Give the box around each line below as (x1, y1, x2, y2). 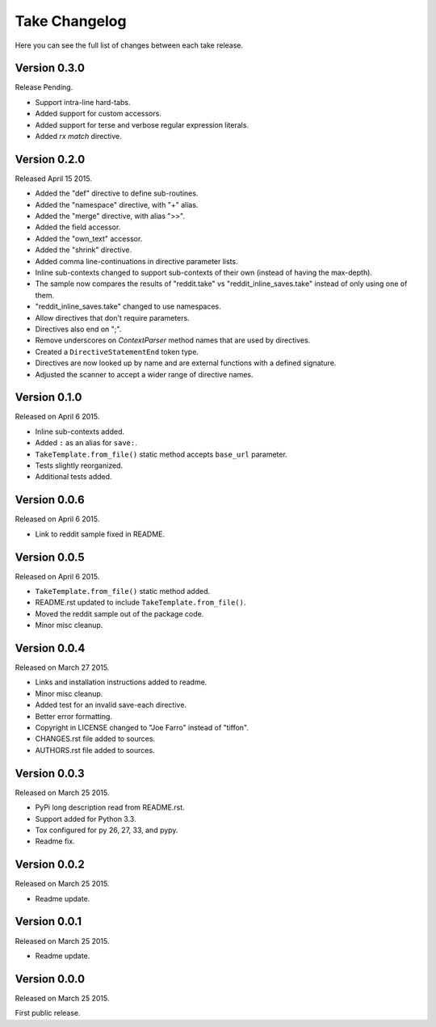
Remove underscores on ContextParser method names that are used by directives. (35, 335, 311, 345)
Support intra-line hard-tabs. (35, 97, 131, 107)
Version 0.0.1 (15, 915, 82, 928)
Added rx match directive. (35, 132, 123, 141)
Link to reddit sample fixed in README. (35, 529, 166, 539)
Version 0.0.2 (15, 857, 85, 872)
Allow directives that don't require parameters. (35, 313, 190, 322)
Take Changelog (15, 12, 127, 30)
